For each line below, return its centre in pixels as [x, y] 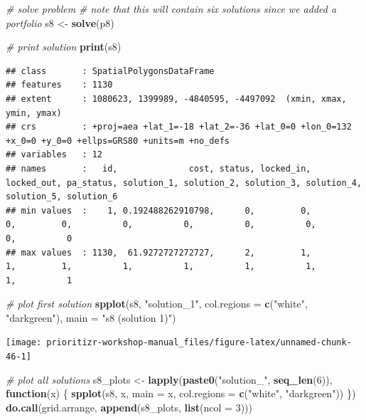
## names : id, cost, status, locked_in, [158, 168]
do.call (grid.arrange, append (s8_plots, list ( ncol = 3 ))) [129, 407]
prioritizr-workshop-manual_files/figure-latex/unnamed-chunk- [199, 343]
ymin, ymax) [34, 113]
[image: [24, 343]
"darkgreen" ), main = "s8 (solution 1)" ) [91, 317]
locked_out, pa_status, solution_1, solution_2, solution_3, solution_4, [184, 183]
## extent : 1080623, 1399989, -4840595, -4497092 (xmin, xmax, [176, 99]
